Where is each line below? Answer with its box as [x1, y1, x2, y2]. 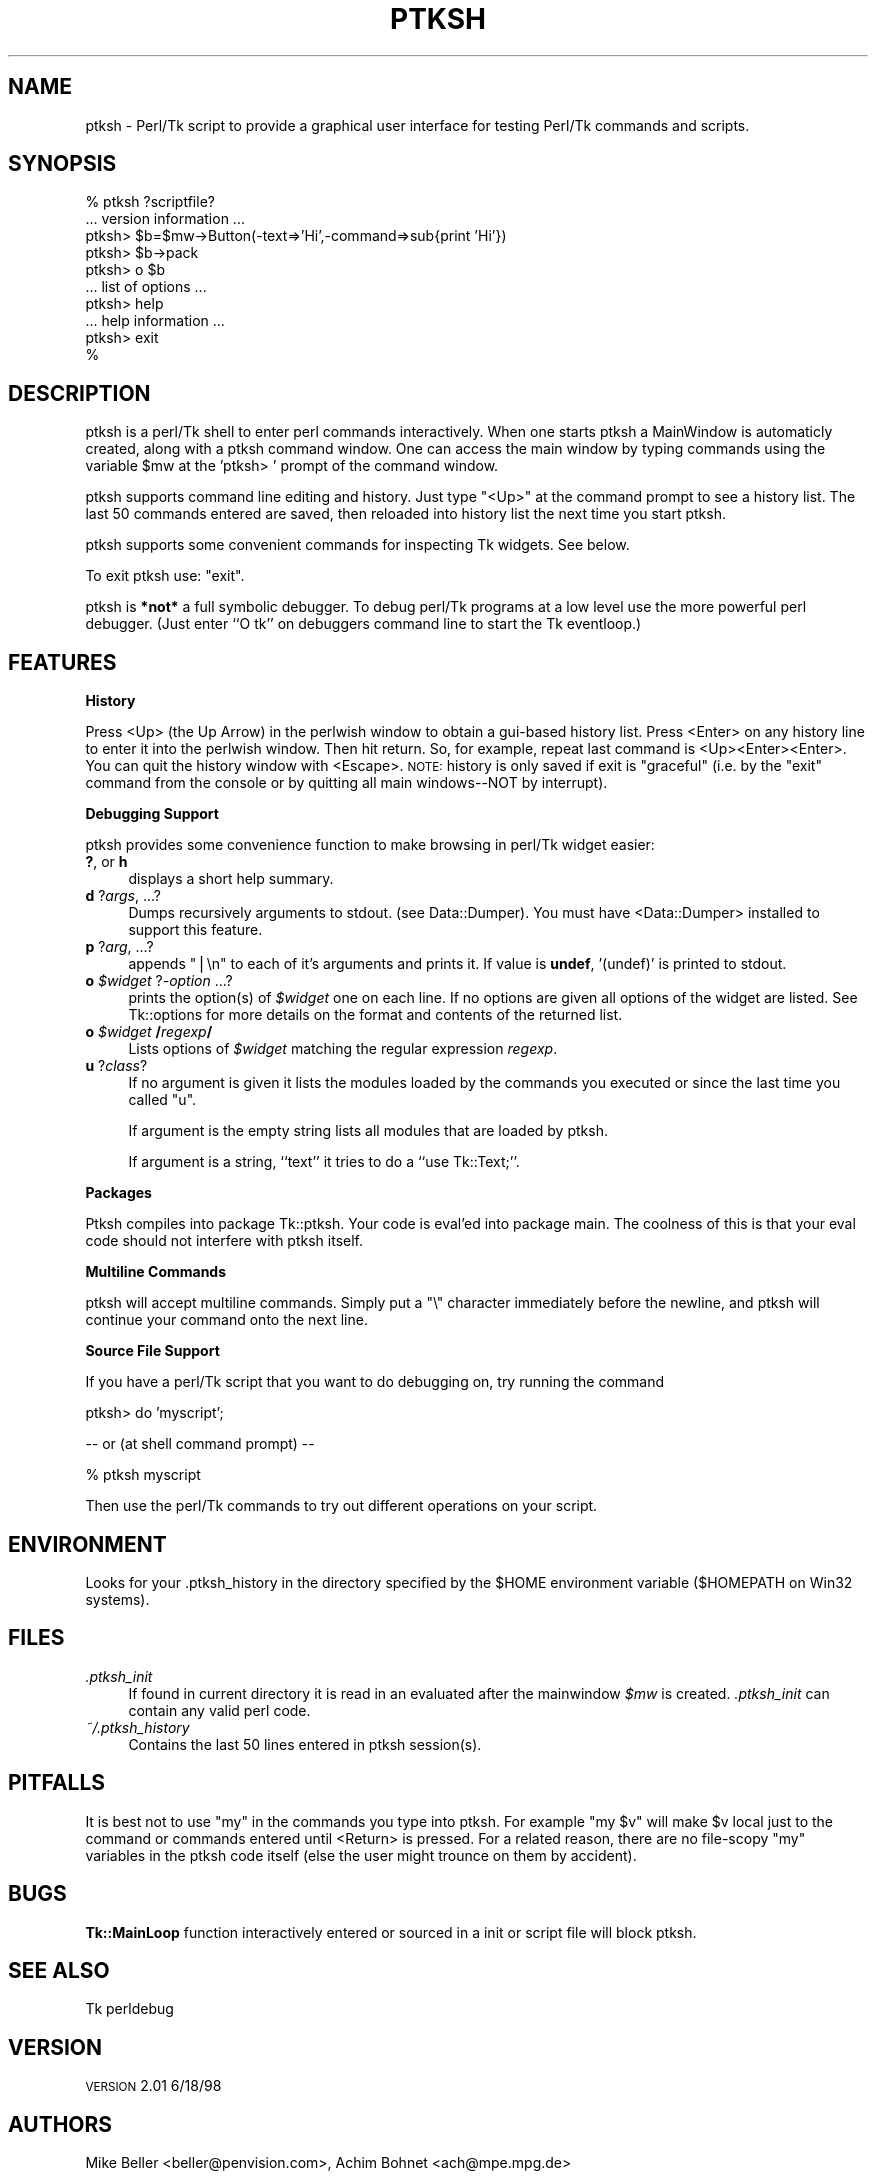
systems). [85, 1590, 150, 1608]
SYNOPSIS [8, 151, 117, 177]
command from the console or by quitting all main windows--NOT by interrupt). [85, 774, 608, 792]
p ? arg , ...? [85, 938, 154, 956]
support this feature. [128, 921, 263, 939]
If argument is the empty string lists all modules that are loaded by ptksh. [128, 1122, 608, 1140]
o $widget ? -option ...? [85, 972, 233, 990]
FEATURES [8, 649, 117, 675]
